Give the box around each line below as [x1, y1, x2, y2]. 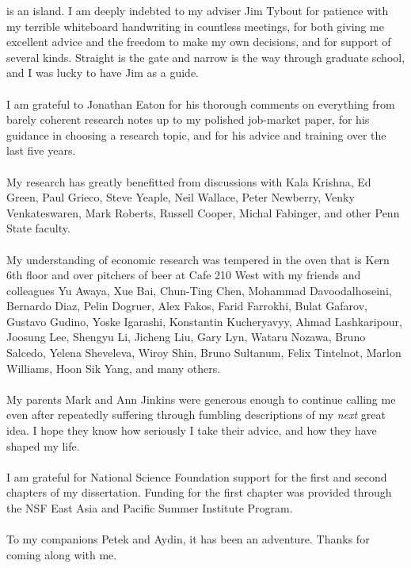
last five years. [6, 142, 76, 159]
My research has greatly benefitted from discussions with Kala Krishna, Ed [6, 173, 371, 190]
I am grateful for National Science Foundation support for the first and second [6, 468, 387, 485]
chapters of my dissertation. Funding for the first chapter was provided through [6, 484, 392, 501]
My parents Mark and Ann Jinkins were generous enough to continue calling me [6, 390, 396, 407]
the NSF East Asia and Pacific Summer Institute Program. [6, 500, 293, 516]
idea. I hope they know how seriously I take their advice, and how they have [6, 422, 377, 439]
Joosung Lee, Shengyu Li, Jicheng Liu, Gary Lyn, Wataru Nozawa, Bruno [6, 328, 366, 345]
